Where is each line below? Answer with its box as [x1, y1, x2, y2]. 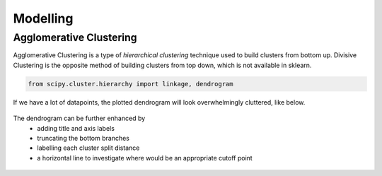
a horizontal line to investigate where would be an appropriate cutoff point [37, 153, 253, 162]
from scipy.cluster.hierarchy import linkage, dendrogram [28, 80, 233, 88]
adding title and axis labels [37, 124, 115, 132]
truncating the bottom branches [37, 134, 130, 142]
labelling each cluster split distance [37, 143, 140, 152]
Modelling [13, 11, 74, 26]
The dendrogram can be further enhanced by [13, 114, 146, 123]
